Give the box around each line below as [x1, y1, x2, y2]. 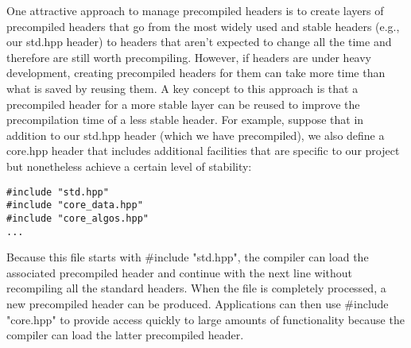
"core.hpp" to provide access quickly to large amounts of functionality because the [6, 311, 405, 327]
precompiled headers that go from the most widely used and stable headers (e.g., [6, 17, 400, 34]
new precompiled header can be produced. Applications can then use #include [6, 295, 389, 311]
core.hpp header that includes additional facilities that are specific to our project [6, 142, 400, 159]
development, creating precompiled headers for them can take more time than [6, 64, 386, 81]
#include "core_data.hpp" [6, 199, 143, 211]
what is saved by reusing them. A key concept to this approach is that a [6, 79, 359, 96]
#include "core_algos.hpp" [6, 212, 149, 224]
